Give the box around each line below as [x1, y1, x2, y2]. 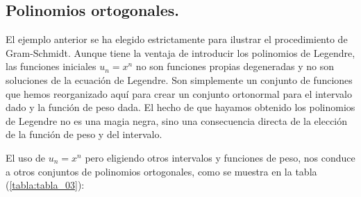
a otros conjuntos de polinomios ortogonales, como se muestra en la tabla [6, 164, 317, 178]
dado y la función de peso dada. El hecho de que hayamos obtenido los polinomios [6, 100, 355, 114]
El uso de [6, 150, 46, 164]
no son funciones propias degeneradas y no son [135, 59, 335, 74]
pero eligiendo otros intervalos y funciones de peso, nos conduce [85, 150, 355, 164]
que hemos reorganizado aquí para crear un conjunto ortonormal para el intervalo [6, 86, 353, 101]
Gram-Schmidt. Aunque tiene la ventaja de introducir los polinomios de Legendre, [6, 45, 355, 60]
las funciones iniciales [6, 59, 96, 74]
